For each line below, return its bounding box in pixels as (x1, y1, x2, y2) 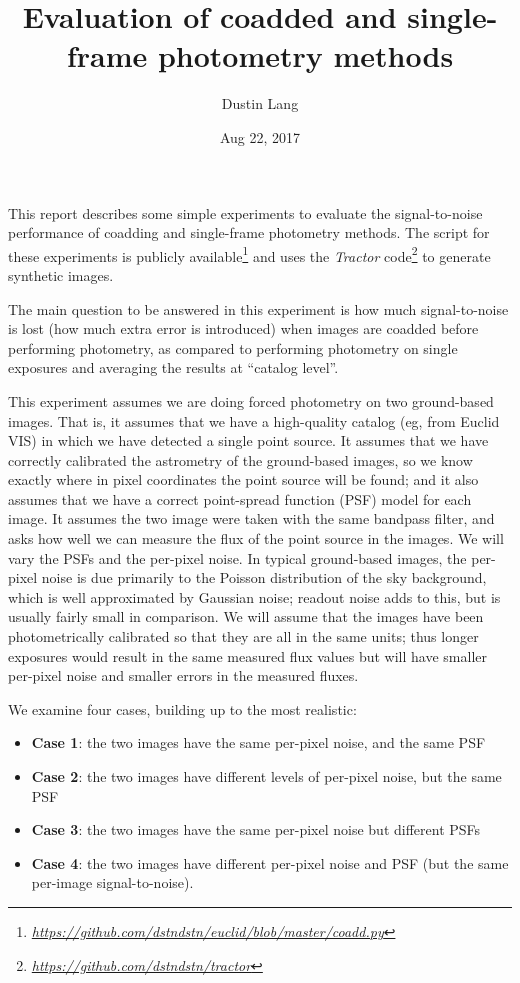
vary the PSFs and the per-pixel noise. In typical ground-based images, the (8, 547, 467, 568)
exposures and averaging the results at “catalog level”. (8, 357, 339, 378)
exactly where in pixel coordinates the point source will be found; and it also (8, 469, 479, 490)
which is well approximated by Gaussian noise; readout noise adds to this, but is (8, 586, 501, 607)
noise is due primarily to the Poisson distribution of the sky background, (41, 567, 487, 588)
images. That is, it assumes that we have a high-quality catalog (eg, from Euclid (8, 410, 500, 431)
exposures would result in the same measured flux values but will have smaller (8, 645, 487, 666)
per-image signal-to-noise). (31, 872, 194, 893)
